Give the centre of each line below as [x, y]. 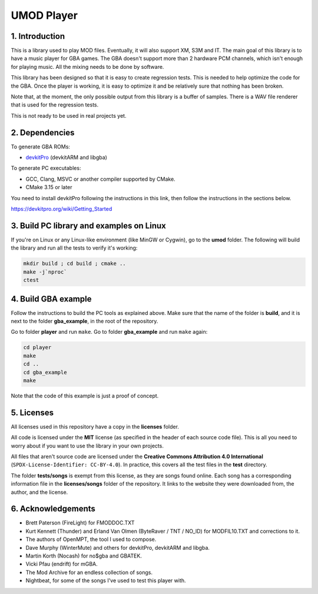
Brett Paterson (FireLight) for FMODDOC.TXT [80, 523]
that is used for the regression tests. [55, 105]
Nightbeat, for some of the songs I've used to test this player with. [106, 580]
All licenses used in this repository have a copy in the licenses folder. [95, 426]
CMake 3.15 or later [49, 187]
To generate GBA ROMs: [41, 147]
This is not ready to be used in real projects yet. [69, 115]
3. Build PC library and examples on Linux [88, 226]
